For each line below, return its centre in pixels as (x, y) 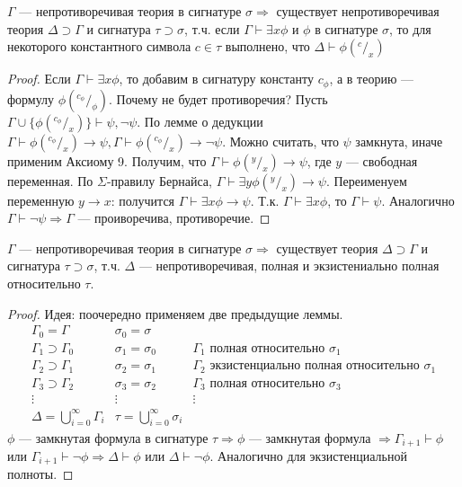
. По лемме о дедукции (200, 121)
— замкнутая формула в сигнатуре (114, 437)
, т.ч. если (212, 28)
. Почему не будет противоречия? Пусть (218, 98)
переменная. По (50, 180)
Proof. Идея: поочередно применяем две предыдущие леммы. (175, 313)
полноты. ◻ (40, 474)
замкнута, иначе (399, 141)
